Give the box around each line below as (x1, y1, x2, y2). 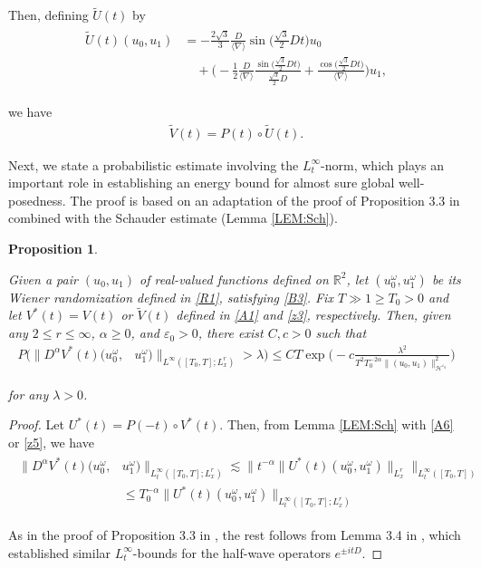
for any (8, 384, 49, 403)
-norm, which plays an (321, 155, 444, 174)
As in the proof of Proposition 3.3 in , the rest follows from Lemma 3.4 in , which (8, 525, 461, 544)
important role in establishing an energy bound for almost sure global (8, 173, 395, 192)
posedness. (8, 190, 66, 209)
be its (431, 269, 461, 288)
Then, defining (8, 5, 89, 24)
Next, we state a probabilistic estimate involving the (8, 155, 299, 174)
